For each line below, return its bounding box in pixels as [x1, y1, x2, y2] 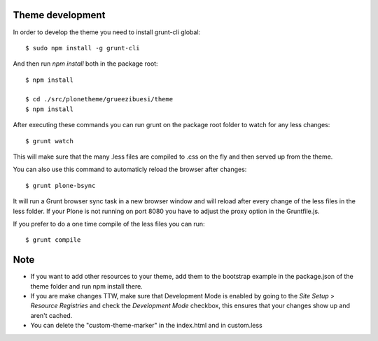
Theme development [13, 9, 106, 21]
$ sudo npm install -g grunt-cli [25, 44, 140, 52]
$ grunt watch [25, 137, 73, 145]
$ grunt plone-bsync [25, 182, 96, 189]
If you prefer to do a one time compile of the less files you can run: [13, 219, 206, 228]
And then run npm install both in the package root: [13, 59, 158, 68]
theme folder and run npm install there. [30, 282, 143, 290]
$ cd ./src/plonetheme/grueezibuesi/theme [25, 95, 174, 103]
